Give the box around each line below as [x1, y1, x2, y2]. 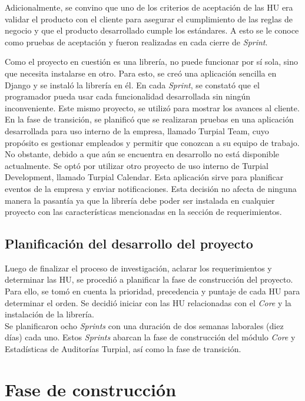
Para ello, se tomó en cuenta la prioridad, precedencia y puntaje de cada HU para [5, 285, 300, 297]
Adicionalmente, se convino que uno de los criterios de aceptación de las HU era [5, 1, 293, 13]
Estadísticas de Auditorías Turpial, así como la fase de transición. [5, 343, 241, 355]
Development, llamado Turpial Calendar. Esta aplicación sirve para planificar [5, 171, 284, 183]
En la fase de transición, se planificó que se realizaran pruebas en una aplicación [5, 113, 294, 125]
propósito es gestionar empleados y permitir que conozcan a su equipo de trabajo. [5, 136, 300, 148]
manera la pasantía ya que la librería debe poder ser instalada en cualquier [5, 194, 275, 206]
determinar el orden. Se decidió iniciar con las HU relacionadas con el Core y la [5, 296, 291, 309]
